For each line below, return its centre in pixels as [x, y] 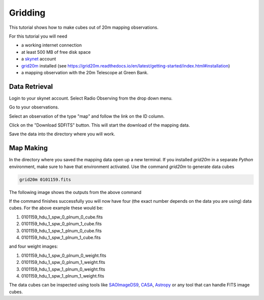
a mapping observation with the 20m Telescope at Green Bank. [85, 72]
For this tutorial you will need [38, 36]
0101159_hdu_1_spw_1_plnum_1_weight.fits [63, 276]
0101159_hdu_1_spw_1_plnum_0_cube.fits [62, 231]
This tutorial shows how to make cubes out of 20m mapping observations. [84, 27]
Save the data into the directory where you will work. [62, 134]
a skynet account [39, 59]
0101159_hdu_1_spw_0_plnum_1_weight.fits [63, 262]
